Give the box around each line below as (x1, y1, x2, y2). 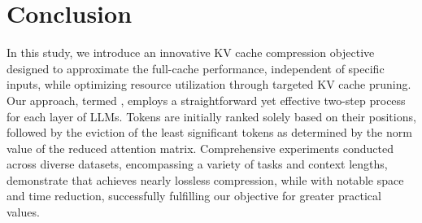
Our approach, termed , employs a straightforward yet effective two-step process (7, 91, 406, 108)
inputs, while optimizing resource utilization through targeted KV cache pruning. (7, 76, 411, 93)
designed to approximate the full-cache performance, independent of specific (7, 59, 385, 77)
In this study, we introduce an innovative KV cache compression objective (7, 44, 375, 61)
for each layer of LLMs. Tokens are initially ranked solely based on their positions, (7, 107, 416, 125)
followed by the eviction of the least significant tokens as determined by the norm (7, 124, 412, 141)
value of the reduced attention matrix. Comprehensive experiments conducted (7, 139, 394, 156)
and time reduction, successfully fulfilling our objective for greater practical (7, 187, 381, 204)
